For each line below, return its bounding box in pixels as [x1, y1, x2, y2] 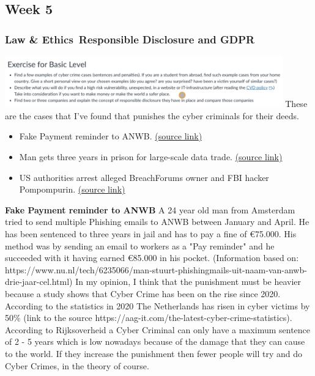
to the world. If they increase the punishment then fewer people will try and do [5, 347, 303, 359]
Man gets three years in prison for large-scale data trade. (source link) [19, 150, 283, 163]
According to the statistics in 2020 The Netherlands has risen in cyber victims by [5, 299, 310, 312]
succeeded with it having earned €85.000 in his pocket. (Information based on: [5, 251, 299, 264]
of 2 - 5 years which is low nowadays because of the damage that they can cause [5, 335, 305, 348]
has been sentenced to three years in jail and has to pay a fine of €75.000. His [5, 227, 297, 240]
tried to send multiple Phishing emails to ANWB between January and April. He [5, 215, 309, 228]
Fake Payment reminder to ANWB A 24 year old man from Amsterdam [5, 203, 295, 216]
